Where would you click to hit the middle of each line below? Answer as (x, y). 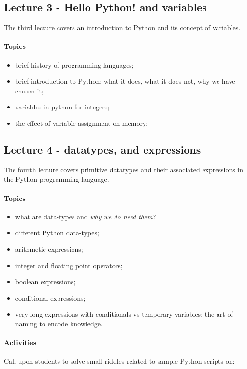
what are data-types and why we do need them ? (86, 216)
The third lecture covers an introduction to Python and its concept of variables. (122, 27)
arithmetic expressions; (49, 249)
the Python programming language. (57, 179)
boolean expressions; (45, 282)
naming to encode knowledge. (59, 323)
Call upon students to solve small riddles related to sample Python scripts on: (119, 361)
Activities (20, 343)
